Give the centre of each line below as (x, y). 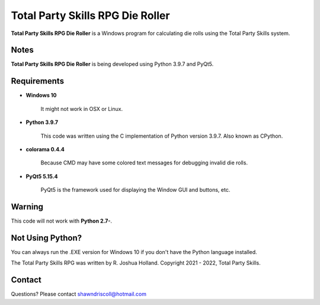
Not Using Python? (47, 238)
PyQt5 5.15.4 (42, 176)
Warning (27, 207)
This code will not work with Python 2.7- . (62, 221)
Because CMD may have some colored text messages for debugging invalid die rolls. (144, 163)
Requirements (38, 81)
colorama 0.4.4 (45, 149)
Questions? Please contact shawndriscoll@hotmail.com (79, 294)
